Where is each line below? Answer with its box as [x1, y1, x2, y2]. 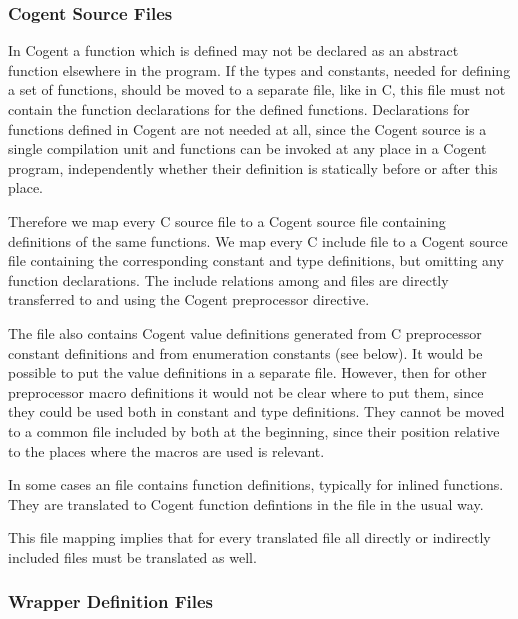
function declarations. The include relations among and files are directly [8, 269, 449, 290]
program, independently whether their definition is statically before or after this [8, 157, 498, 178]
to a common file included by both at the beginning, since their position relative [8, 420, 500, 441]
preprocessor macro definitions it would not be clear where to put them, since [8, 381, 484, 402]
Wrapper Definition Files [8, 589, 214, 614]
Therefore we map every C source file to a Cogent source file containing [8, 210, 446, 231]
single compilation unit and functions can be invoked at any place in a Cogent [8, 138, 487, 159]
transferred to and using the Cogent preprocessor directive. [8, 289, 370, 310]
